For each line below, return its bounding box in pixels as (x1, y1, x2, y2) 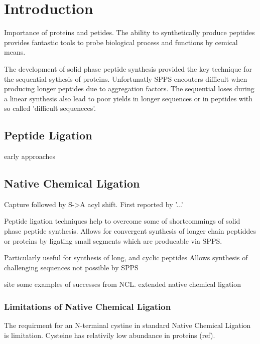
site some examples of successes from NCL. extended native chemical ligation (4, 279, 241, 289)
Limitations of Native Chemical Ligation (4, 300, 171, 312)
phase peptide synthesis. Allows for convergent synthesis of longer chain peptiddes (4, 226, 256, 236)
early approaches (4, 151, 56, 161)
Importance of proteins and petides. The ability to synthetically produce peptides (4, 27, 255, 38)
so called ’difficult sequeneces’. (4, 103, 96, 113)
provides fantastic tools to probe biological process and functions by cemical (4, 37, 238, 47)
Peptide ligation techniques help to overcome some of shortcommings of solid (4, 216, 240, 226)
